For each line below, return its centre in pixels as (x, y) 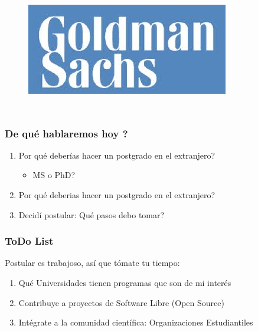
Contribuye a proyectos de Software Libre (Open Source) (121, 302)
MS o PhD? (54, 175)
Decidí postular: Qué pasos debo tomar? (92, 214)
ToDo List (29, 241)
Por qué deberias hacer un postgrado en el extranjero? (117, 195)
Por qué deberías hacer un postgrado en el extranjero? (117, 155)
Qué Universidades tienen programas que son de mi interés (125, 282)
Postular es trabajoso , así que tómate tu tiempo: (92, 263)
